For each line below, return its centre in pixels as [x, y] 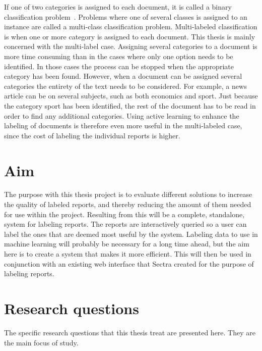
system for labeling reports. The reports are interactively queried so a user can [125, 224]
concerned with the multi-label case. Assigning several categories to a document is [131, 46]
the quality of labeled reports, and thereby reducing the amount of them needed [128, 204]
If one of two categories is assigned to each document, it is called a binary [118, 7]
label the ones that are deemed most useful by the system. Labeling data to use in [131, 234]
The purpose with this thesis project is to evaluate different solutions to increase [128, 194]
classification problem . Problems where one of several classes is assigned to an [126, 16]
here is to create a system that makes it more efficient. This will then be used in [128, 254]
